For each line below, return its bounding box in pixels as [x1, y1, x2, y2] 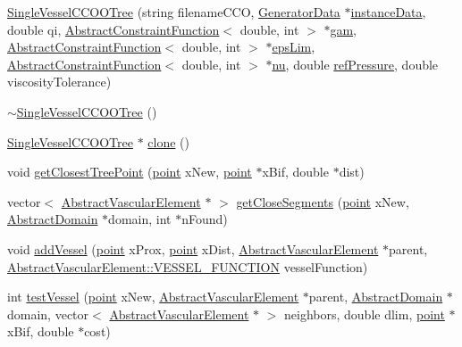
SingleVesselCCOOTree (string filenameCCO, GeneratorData [7, 3, 340, 21]
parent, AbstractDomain [308, 287, 443, 306]
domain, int [108, 210, 172, 228]
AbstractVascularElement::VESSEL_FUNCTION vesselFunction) [7, 257, 368, 276]
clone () [147, 132, 189, 151]
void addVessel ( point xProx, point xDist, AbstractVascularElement [7, 239, 379, 258]
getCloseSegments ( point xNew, [236, 192, 409, 211]
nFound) [181, 210, 228, 228]
